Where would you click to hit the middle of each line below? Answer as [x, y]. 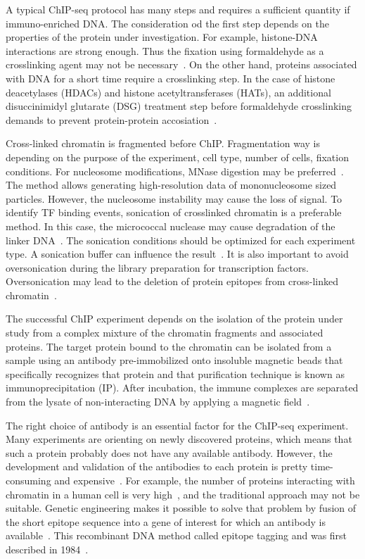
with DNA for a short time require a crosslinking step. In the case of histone [171, 78]
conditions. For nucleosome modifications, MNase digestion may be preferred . [175, 171]
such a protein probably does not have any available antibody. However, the [169, 452]
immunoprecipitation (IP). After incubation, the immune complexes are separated [182, 388]
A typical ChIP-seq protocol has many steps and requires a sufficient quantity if [178, 9]
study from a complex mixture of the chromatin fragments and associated [165, 333]
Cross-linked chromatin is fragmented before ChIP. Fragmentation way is [163, 143]
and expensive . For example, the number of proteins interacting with [205, 480]
